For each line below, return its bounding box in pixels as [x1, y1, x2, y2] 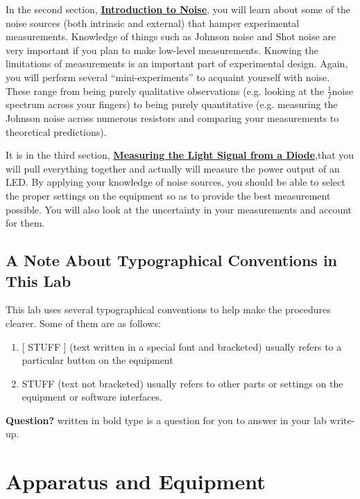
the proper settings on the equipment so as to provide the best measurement [6, 188, 331, 202]
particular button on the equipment [22, 353, 173, 367]
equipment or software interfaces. [22, 389, 162, 404]
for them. [6, 216, 45, 230]
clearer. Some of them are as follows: [6, 315, 161, 330]
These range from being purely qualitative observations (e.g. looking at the [6, 83, 324, 98]
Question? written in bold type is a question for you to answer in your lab [6, 412, 327, 427]
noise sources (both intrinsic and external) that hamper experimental [6, 15, 300, 30]
